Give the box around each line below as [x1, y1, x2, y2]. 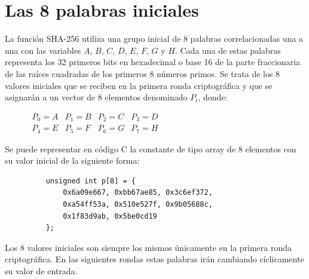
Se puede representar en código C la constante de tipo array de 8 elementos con [5, 142, 296, 155]
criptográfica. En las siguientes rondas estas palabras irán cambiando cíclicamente [5, 253, 304, 265]
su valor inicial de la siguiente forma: [5, 154, 140, 167]
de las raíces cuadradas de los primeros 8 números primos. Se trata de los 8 [5, 67, 280, 79]
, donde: [198, 91, 228, 103]
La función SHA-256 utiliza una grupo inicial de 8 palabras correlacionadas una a [5, 32, 304, 45]
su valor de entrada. [5, 265, 78, 277]
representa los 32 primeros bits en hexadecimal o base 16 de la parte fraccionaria [5, 56, 301, 68]
